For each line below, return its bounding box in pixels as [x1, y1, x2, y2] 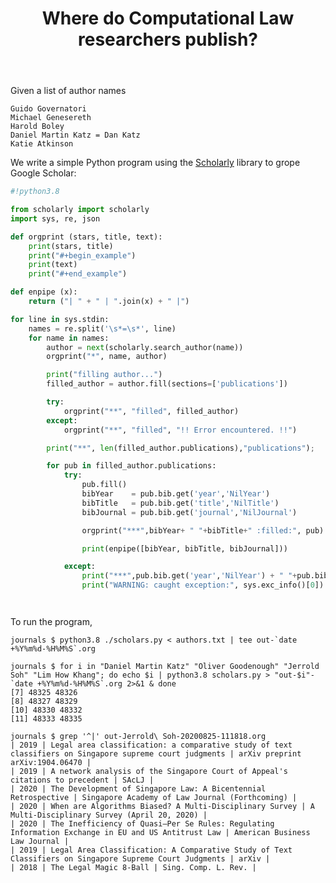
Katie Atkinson [10, 139, 74, 149]
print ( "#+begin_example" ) [28, 250, 137, 261]
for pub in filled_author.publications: [46, 461, 217, 471]
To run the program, [10, 616, 93, 628]
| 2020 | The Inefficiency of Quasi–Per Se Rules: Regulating [10, 819, 275, 829]
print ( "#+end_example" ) [28, 269, 128, 279]
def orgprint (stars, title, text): [10, 232, 163, 242]
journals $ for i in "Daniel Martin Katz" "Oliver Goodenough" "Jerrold [10, 662, 320, 672]
